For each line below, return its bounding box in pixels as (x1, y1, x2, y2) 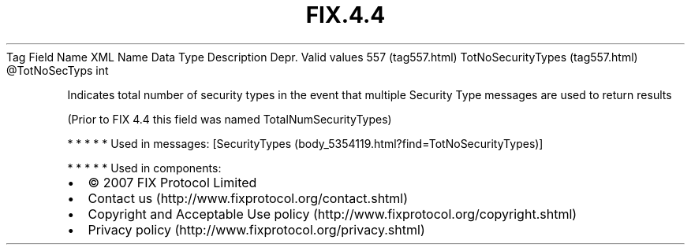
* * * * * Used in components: (67, 161, 222, 175)
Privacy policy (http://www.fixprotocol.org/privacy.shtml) (88, 221, 425, 238)
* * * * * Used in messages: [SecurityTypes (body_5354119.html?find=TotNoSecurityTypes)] (67, 136, 543, 150)
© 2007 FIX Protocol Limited (88, 174, 257, 190)
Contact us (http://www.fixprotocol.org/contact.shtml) (88, 190, 409, 206)
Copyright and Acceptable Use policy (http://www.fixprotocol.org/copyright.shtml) (88, 205, 577, 222)
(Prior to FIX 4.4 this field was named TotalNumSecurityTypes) (67, 112, 392, 126)
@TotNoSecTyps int (6, 63, 109, 77)
